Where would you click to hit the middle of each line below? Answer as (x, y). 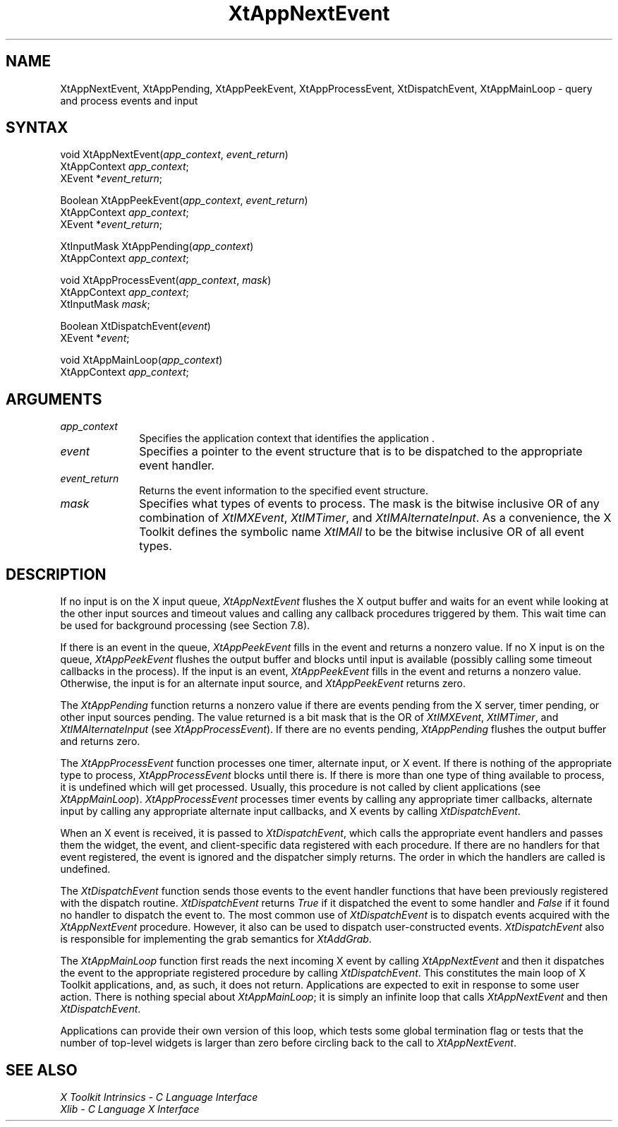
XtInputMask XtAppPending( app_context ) (157, 246)
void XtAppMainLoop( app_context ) (141, 360)
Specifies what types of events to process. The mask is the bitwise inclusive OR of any (369, 504)
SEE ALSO (42, 1070)
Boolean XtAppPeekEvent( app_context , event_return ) (184, 201)
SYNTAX (37, 128)
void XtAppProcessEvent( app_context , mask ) (166, 280)
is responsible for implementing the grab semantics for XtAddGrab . (216, 939)
